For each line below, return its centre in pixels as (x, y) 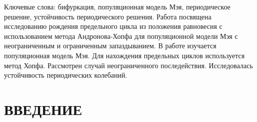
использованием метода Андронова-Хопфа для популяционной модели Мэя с (121, 36)
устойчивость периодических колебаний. (66, 75)
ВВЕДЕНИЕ (43, 109)
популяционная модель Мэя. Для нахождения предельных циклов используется (124, 55)
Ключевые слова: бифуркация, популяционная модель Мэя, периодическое (117, 6)
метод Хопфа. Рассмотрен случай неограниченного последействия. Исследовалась (128, 65)
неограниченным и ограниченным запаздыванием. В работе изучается (110, 46)
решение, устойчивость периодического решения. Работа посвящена (108, 16)
